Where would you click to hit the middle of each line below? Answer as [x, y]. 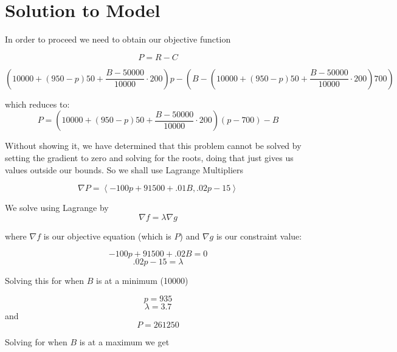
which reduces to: [37, 104]
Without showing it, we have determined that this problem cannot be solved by [153, 146]
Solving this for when [45, 281]
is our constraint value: [259, 236]
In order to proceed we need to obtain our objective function [118, 39]
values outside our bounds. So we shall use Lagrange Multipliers [124, 169]
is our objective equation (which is [107, 236]
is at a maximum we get [124, 342]
